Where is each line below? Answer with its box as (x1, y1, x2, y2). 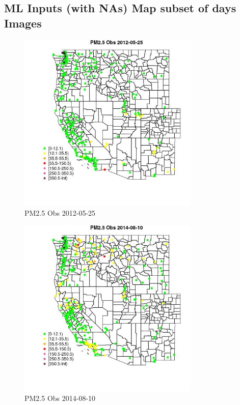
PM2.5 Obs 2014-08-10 (24, 393, 96, 403)
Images (4, 15, 42, 31)
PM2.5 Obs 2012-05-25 (24, 207, 96, 218)
